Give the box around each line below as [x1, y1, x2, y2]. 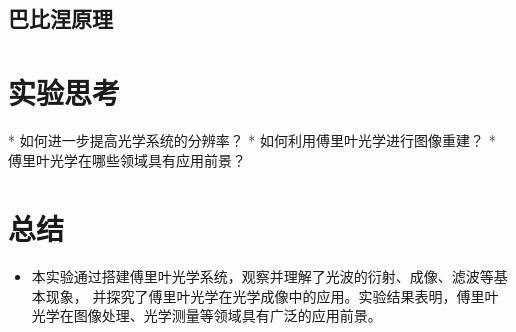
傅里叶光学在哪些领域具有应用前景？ [8, 149, 246, 170]
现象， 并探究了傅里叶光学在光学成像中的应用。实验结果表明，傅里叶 [45, 285, 499, 306]
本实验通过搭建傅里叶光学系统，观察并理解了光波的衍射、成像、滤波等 [31, 266, 494, 287]
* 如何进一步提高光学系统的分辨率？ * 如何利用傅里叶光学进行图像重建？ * [8, 129, 496, 150]
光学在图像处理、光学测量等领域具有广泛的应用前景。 [31, 305, 382, 326]
